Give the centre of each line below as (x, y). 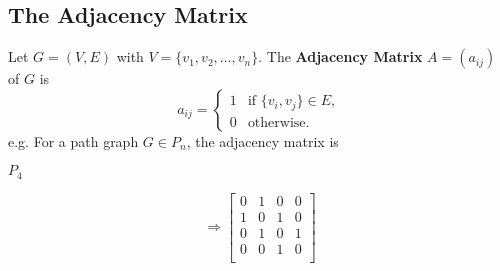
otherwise (276, 122)
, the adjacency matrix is (262, 140)
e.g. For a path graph (73, 140)
